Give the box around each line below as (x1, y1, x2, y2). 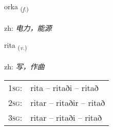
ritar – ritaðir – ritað (30, 96, 105, 108)
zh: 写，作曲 (4, 61, 45, 72)
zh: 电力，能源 (4, 22, 52, 33)
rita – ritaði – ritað (30, 81, 99, 94)
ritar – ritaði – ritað (30, 111, 102, 123)
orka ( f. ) (4, 1, 29, 13)
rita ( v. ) (4, 40, 27, 52)
